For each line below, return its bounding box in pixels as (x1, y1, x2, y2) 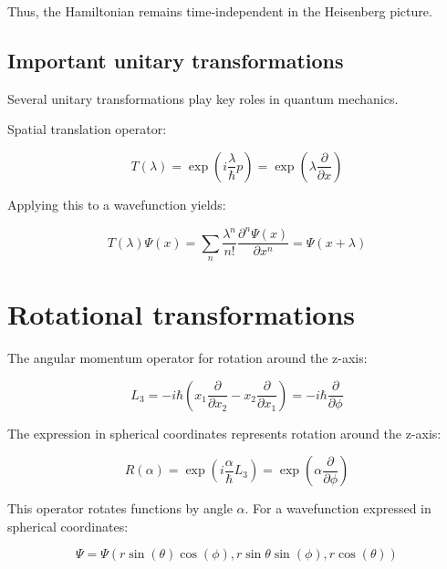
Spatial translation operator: (7, 119, 167, 139)
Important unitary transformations (7, 46, 344, 74)
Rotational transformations (7, 295, 356, 333)
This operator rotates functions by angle (7, 499, 233, 518)
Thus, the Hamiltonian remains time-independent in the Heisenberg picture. (7, 2, 432, 20)
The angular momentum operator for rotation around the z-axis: (7, 348, 368, 367)
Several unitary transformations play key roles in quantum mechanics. (7, 88, 399, 108)
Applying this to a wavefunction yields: (7, 194, 226, 213)
